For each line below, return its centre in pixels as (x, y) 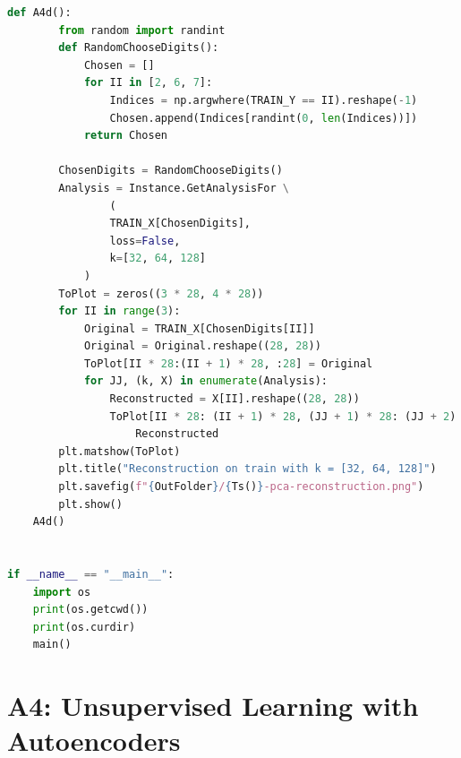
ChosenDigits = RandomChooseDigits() (171, 171)
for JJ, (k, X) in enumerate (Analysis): (205, 381)
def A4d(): (39, 13)
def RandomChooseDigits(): (139, 48)
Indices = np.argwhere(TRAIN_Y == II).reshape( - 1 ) (264, 100)
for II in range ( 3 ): (120, 311)
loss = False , (145, 241)
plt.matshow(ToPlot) (120, 451)
